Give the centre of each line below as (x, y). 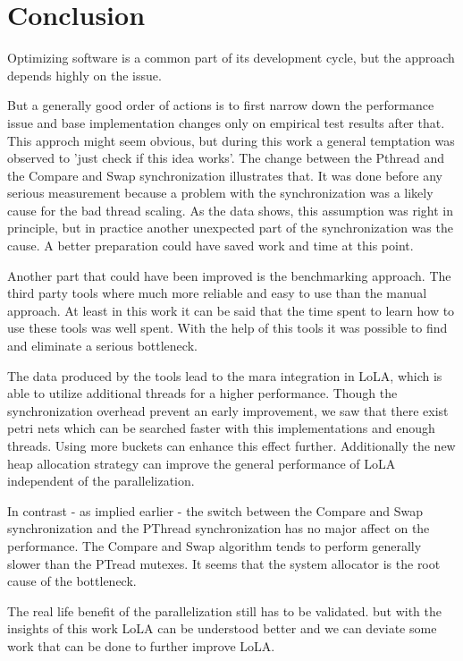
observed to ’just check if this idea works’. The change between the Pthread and (226, 158)
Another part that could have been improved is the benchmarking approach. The (229, 275)
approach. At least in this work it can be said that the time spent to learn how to (231, 310)
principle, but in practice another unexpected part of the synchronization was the (230, 228)
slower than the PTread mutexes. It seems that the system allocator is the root (224, 563)
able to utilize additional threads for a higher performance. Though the (202, 393)
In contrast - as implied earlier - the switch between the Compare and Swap (215, 510)
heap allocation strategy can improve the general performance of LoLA (202, 463)
